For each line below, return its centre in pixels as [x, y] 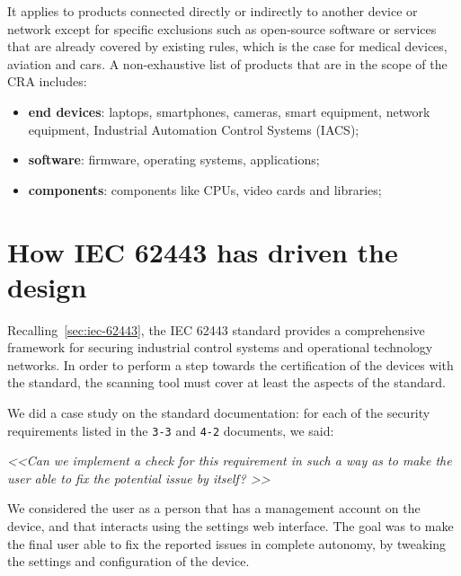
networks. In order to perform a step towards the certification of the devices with [230, 364]
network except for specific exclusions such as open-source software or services [222, 28]
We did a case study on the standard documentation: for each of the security [219, 413]
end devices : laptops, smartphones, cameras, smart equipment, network [229, 111]
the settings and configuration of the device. [129, 561]
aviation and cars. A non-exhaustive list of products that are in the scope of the [227, 63]
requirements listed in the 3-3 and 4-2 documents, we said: [171, 430]
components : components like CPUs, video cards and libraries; [205, 189]
